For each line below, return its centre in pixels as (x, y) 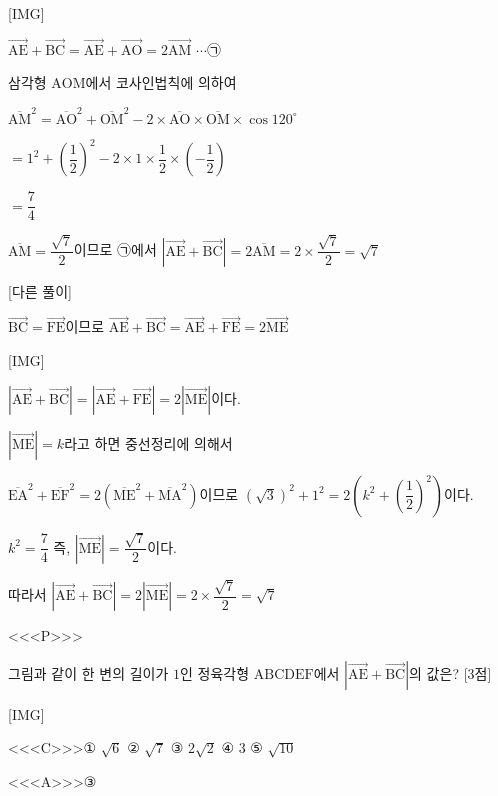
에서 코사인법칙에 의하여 (161, 82)
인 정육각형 (215, 672)
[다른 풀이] (40, 290)
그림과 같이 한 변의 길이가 (88, 672)
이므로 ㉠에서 (115, 249)
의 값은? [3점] (450, 672)
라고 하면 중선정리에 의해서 (148, 442)
